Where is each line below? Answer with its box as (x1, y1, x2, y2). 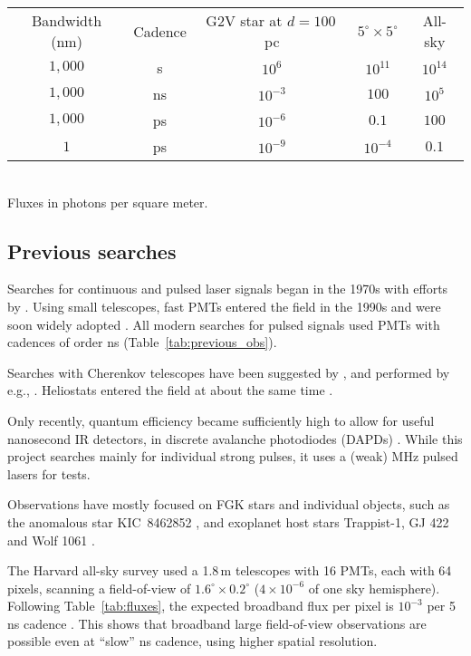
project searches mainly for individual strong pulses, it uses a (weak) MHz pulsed (7, 447, 458, 466)
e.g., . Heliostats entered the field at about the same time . (7, 381, 333, 400)
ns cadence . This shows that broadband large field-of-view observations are (7, 613, 427, 632)
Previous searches (7, 236, 177, 265)
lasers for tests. (7, 464, 91, 483)
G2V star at (206, 10, 283, 31)
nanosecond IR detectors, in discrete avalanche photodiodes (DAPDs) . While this (7, 429, 463, 448)
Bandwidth (31, 10, 102, 31)
